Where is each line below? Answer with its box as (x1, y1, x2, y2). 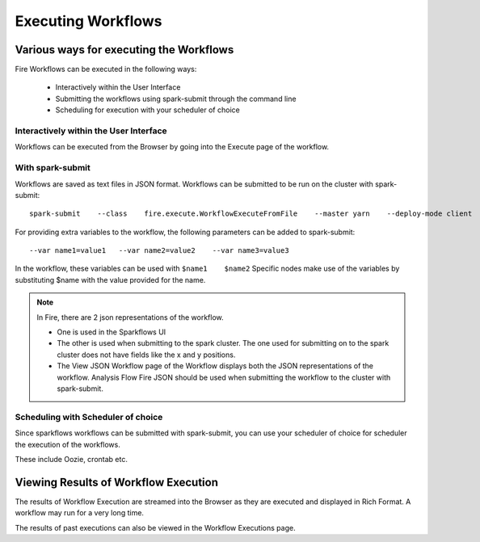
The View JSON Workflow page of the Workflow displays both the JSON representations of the (57, 361, 374, 371)
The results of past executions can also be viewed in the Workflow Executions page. (15, 523, 296, 532)
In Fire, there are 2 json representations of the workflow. (36, 312, 224, 322)
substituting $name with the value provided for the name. (15, 275, 206, 284)
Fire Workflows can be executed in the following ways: (15, 65, 197, 74)
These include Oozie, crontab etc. (15, 454, 128, 464)
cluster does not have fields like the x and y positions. (57, 350, 236, 359)
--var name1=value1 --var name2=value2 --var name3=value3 (29, 246, 290, 255)
